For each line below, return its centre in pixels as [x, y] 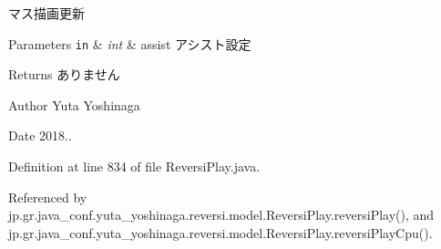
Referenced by [48, 197]
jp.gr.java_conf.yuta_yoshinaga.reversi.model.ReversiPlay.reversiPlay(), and [221, 215]
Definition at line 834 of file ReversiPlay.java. [134, 166]
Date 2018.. [40, 135]
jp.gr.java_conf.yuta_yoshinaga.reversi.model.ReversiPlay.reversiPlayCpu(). [220, 232]
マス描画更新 [46, 13]
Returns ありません [64, 74]
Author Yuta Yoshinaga [74, 104]
